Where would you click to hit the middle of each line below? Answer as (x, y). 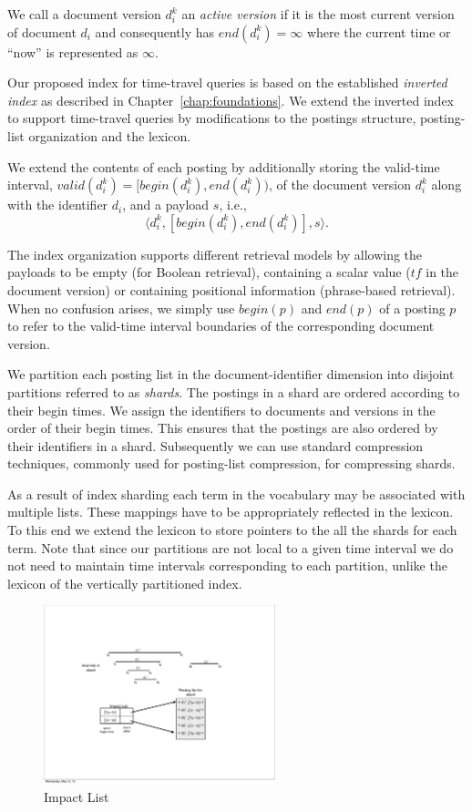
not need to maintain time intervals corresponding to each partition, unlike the (227, 565)
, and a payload (166, 205)
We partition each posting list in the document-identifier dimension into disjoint (231, 374)
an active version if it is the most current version (318, 14)
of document (42, 31)
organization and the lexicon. (110, 135)
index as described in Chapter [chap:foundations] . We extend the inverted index (231, 100)
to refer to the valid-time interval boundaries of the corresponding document (221, 326)
